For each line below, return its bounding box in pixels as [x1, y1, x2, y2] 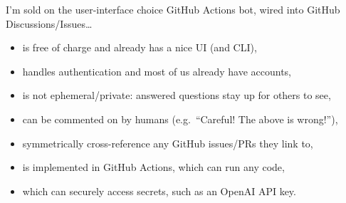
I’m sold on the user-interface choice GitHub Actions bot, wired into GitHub [6, 2, 340, 16]
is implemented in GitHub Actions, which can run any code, [22, 160, 285, 175]
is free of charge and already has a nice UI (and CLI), [22, 40, 257, 55]
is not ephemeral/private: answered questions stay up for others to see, [22, 88, 331, 103]
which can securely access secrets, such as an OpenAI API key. [22, 183, 296, 198]
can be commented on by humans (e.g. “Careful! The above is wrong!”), [22, 111, 338, 126]
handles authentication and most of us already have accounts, [22, 63, 291, 78]
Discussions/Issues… [6, 16, 93, 31]
